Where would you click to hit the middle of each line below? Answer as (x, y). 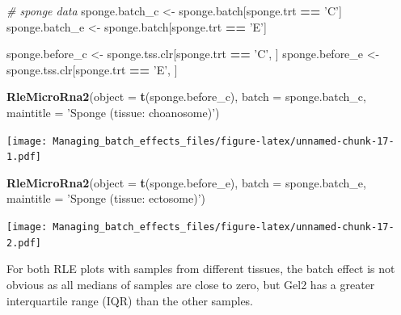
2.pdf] (24, 243)
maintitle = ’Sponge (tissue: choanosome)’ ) (113, 112)
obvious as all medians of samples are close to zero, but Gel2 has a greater (191, 284)
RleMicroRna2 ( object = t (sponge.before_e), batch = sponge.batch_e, (186, 182)
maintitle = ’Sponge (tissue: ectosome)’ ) (106, 198)
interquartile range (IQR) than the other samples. (130, 300)
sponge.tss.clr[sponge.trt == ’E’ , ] (92, 69)
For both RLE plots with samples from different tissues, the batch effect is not (201, 269)
